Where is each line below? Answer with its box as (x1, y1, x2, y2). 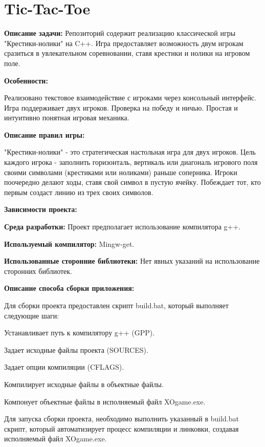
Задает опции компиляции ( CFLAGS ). (4, 361, 124, 372)
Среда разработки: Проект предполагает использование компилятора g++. (4, 221, 241, 232)
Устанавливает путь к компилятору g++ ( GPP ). (4, 327, 155, 338)
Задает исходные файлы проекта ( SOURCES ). (4, 344, 148, 355)
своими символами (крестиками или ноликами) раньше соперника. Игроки (4, 166, 237, 177)
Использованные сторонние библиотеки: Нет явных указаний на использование (4, 256, 260, 266)
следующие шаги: (4, 310, 59, 321)
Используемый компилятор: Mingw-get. (4, 238, 135, 249)
